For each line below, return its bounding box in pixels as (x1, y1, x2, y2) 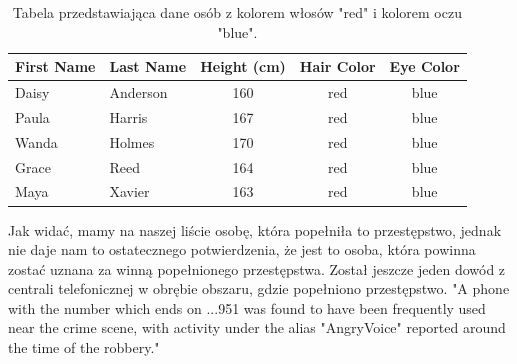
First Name (15, 56, 96, 77)
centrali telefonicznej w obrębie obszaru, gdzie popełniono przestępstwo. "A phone (8, 278, 510, 299)
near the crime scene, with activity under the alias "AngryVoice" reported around (8, 317, 506, 338)
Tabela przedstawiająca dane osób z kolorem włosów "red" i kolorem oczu (12, 2, 462, 22)
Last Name (109, 56, 187, 77)
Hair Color (299, 56, 376, 77)
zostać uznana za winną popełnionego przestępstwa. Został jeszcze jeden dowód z (8, 258, 506, 279)
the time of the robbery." (8, 337, 160, 358)
